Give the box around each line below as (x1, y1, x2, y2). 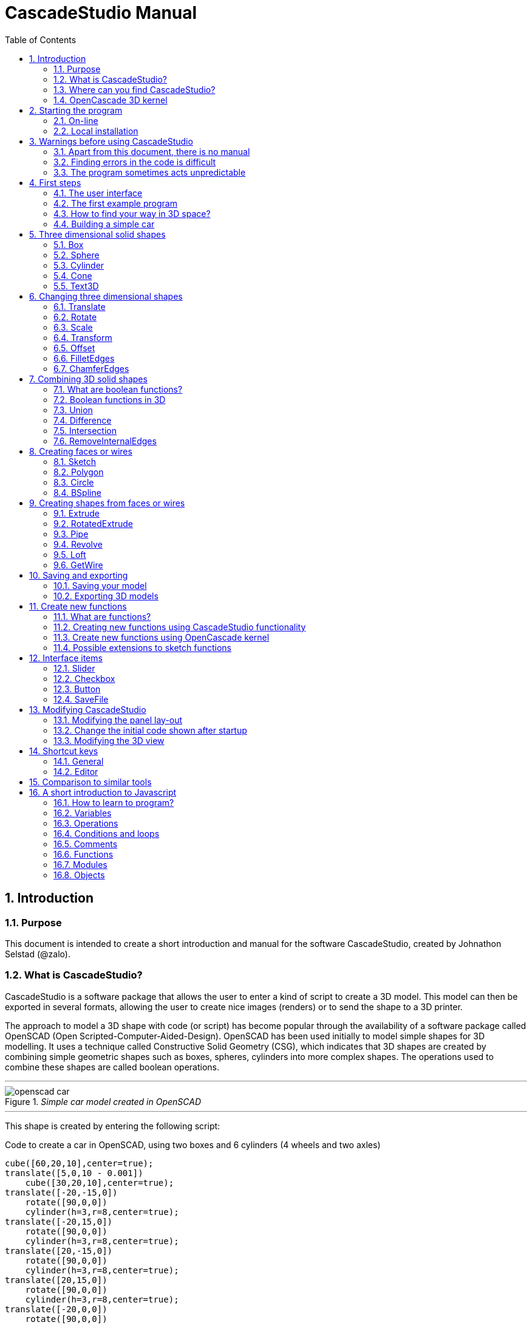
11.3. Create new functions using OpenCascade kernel (53, 632, 270, 642)
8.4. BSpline (53, 487, 101, 498)
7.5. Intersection (53, 425, 117, 436)
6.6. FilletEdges (53, 353, 115, 363)
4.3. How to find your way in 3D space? (53, 208, 211, 219)
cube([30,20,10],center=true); (25, 1177, 174, 1188)
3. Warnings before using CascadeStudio (29, 136, 193, 146)
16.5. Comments (53, 838, 118, 849)
